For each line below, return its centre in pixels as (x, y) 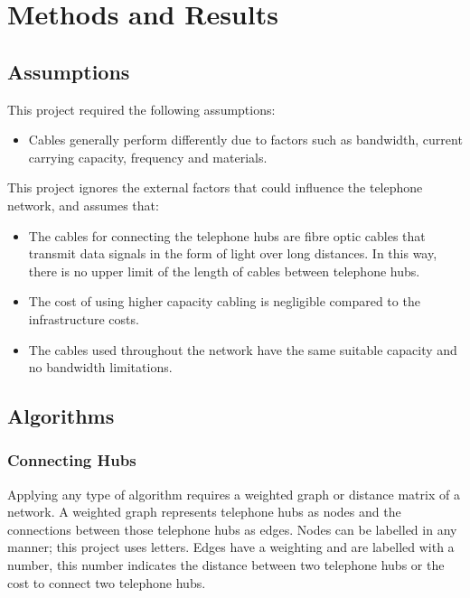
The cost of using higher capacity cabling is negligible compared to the (224, 301)
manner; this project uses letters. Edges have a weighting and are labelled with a (231, 547)
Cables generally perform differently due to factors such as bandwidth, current (245, 140)
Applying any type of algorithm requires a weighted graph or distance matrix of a (234, 494)
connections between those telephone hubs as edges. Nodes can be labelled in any (232, 529)
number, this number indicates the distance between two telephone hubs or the (226, 565)
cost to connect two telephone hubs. (107, 582)
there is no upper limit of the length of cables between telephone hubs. (224, 271)
